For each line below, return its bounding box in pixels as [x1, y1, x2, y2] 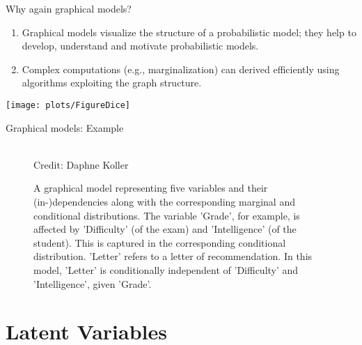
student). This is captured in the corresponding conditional [33, 235, 286, 250]
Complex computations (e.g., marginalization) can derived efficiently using [22, 61, 340, 76]
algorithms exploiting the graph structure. [22, 75, 202, 90]
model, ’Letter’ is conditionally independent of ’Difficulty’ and [33, 262, 299, 277]
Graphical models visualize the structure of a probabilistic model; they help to [22, 24, 356, 39]
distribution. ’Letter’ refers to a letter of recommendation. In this [33, 249, 313, 263]
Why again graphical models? [6, 1, 132, 15]
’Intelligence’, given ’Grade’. [33, 276, 152, 291]
